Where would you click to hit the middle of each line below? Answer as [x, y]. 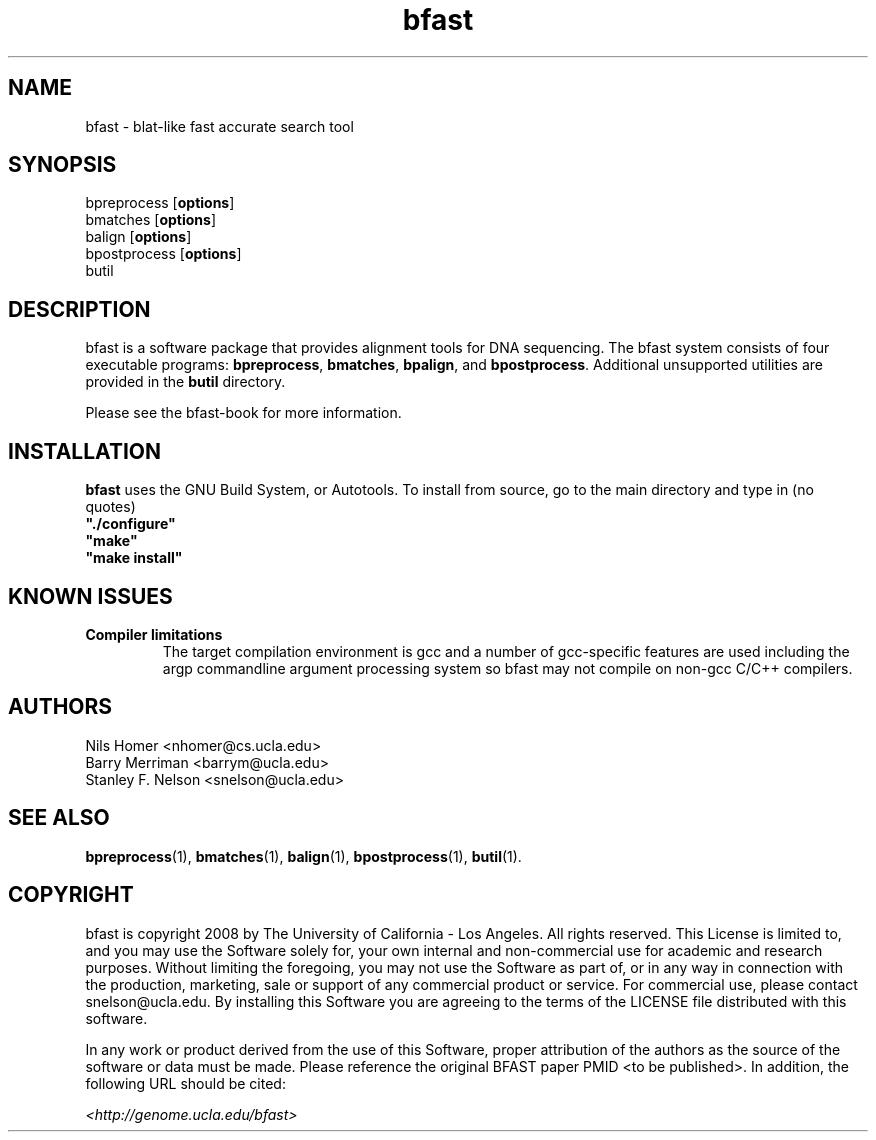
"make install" [134, 558]
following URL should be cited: [185, 1083]
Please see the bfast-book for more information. [243, 413]
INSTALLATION [84, 451]
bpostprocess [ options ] [163, 254]
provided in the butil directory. [185, 382]
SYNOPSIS [62, 165]
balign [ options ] [138, 237]
